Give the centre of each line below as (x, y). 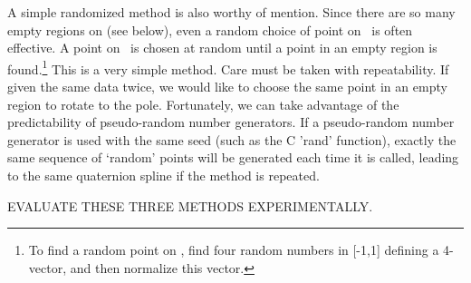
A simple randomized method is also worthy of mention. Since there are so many (231, 12)
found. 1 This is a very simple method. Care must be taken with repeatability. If (228, 67)
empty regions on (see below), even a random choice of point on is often (210, 29)
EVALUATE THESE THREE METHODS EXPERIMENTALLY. (190, 205)
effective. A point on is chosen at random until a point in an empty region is (222, 48)
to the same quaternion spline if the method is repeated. (163, 175)
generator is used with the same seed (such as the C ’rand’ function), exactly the (232, 139)
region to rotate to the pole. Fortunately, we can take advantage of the (203, 104)
